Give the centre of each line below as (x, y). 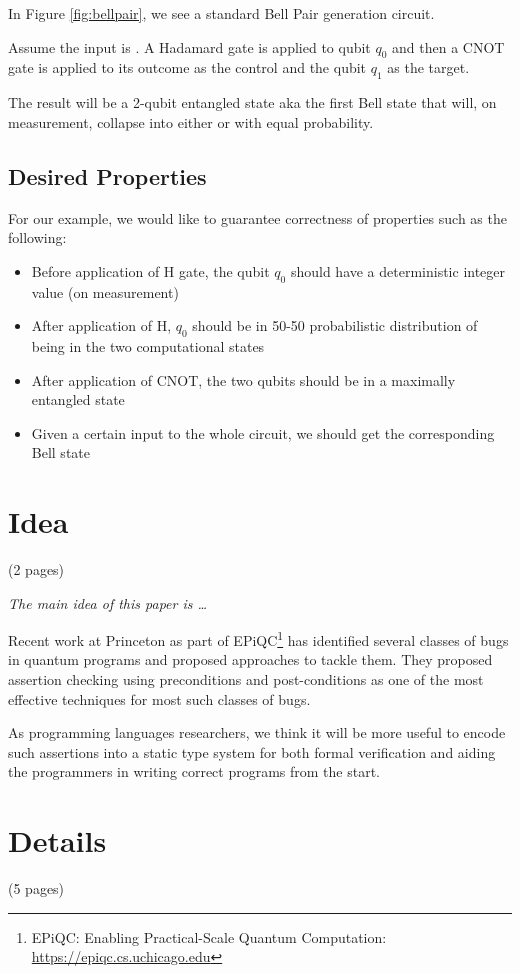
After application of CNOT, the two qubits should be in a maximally (243, 379)
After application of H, (101, 325)
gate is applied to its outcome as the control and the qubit (187, 67)
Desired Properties (107, 175)
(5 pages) (36, 888)
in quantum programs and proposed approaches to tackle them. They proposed (250, 659)
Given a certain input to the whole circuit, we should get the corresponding (263, 432)
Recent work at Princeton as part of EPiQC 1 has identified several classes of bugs (258, 638)
